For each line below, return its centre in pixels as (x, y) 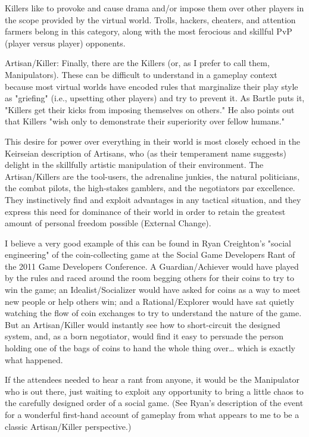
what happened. (34, 359)
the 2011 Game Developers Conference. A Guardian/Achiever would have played (152, 266)
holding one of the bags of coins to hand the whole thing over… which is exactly (150, 348)
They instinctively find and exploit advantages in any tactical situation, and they (153, 199)
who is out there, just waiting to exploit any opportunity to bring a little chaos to (154, 391)
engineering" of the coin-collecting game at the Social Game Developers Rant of (150, 255)
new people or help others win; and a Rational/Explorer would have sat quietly (150, 301)
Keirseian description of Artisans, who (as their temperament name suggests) (146, 153)
